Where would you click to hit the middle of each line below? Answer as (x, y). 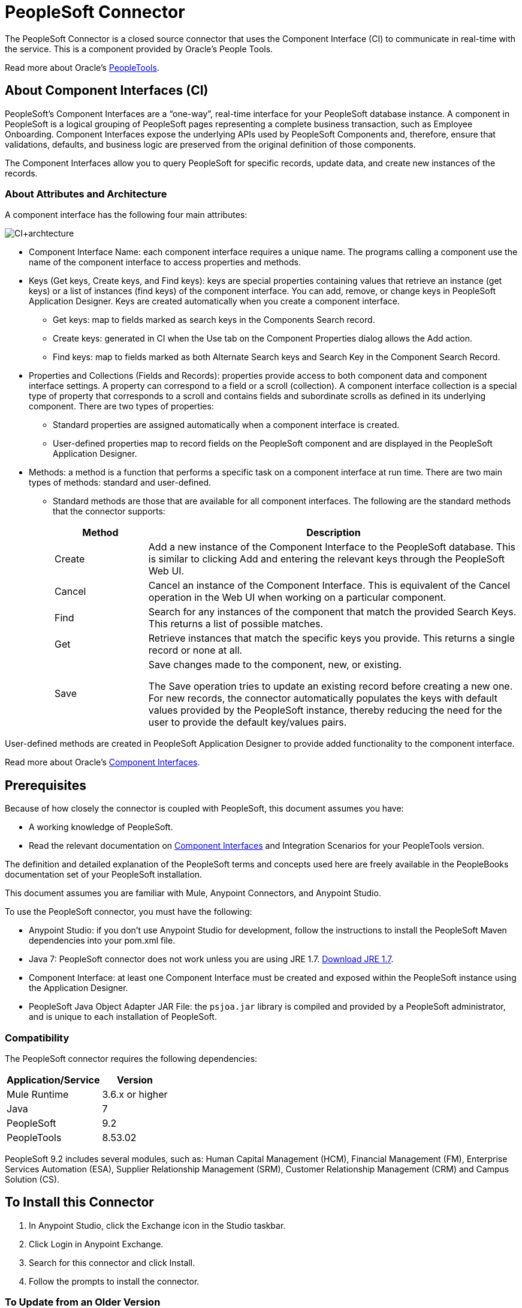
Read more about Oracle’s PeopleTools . (82, 67)
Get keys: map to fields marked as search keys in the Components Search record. (214, 320)
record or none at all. (195, 650)
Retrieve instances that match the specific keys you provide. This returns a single (331, 638)
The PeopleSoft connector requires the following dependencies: (131, 1058)
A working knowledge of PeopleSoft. (101, 827)
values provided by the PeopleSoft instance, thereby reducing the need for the (325, 710)
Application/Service (53, 1080)
